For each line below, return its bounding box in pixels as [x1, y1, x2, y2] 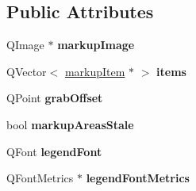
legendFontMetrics [86, 170, 190, 186]
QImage [6, 36, 44, 53]
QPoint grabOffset [6, 90, 103, 106]
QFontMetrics [6, 170, 74, 186]
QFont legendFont [6, 143, 102, 159]
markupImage [57, 36, 135, 53]
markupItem [64, 63, 125, 79]
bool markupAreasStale [6, 116, 134, 132]
